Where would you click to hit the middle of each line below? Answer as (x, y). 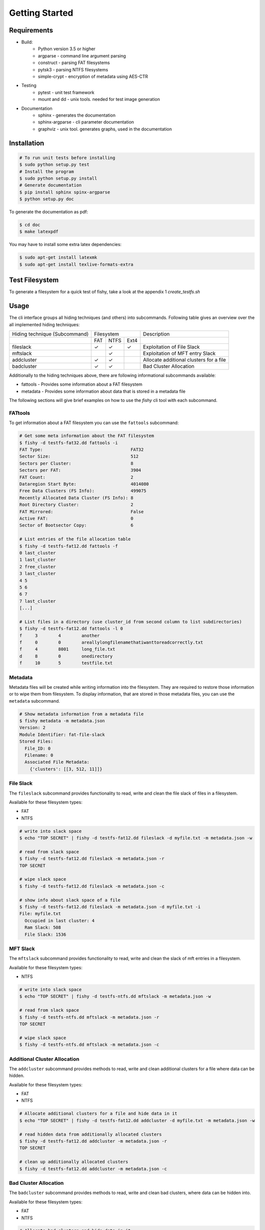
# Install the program (47, 171)
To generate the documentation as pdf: (49, 212)
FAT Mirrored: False (82, 511)
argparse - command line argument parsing (82, 56)
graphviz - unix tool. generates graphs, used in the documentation (105, 129)
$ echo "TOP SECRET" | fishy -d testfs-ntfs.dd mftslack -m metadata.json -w (115, 997)
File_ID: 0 (38, 748)
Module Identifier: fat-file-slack (62, 735)
